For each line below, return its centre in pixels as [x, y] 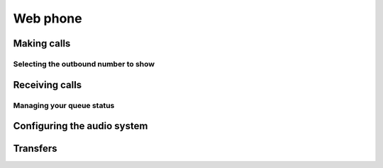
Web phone [48, 18]
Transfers [35, 149]
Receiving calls [48, 85]
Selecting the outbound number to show [84, 64]
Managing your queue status [64, 105]
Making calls [42, 43]
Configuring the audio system [81, 126]
